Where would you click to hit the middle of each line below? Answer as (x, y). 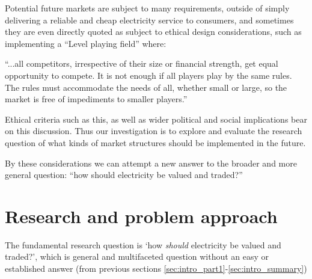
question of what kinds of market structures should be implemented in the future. (155, 142)
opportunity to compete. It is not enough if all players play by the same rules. (148, 75)
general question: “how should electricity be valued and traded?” (124, 175)
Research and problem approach (141, 216)
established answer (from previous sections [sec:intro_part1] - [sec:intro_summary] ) (156, 268)
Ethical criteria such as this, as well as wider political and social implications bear (156, 119)
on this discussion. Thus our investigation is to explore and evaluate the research (154, 131)
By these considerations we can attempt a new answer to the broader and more (151, 163)
